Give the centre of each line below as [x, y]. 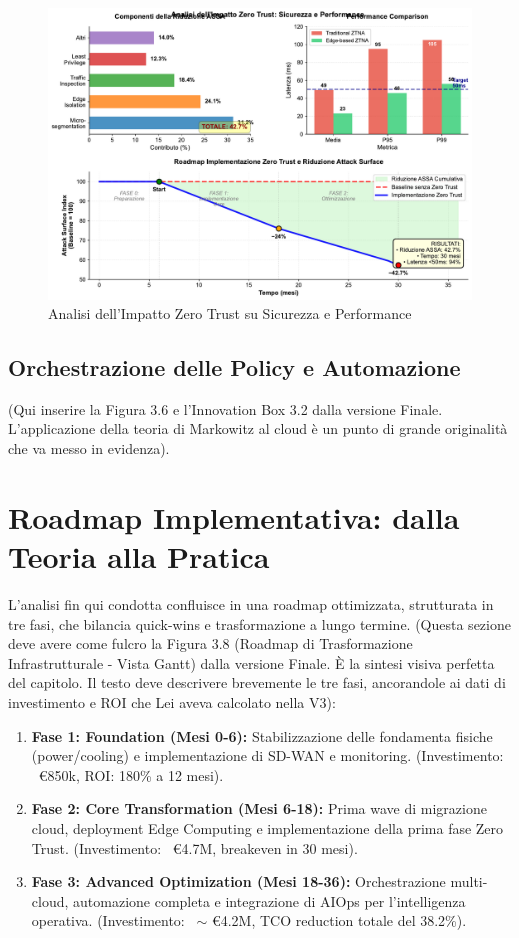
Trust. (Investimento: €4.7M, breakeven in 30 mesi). [194, 847]
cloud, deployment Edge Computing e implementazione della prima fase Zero [267, 827]
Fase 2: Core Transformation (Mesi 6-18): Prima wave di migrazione [259, 808]
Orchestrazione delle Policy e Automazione [234, 367]
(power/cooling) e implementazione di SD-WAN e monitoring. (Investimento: [267, 755]
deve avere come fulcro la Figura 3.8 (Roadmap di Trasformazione [210, 643]
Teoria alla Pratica [139, 556]
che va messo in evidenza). [89, 448]
